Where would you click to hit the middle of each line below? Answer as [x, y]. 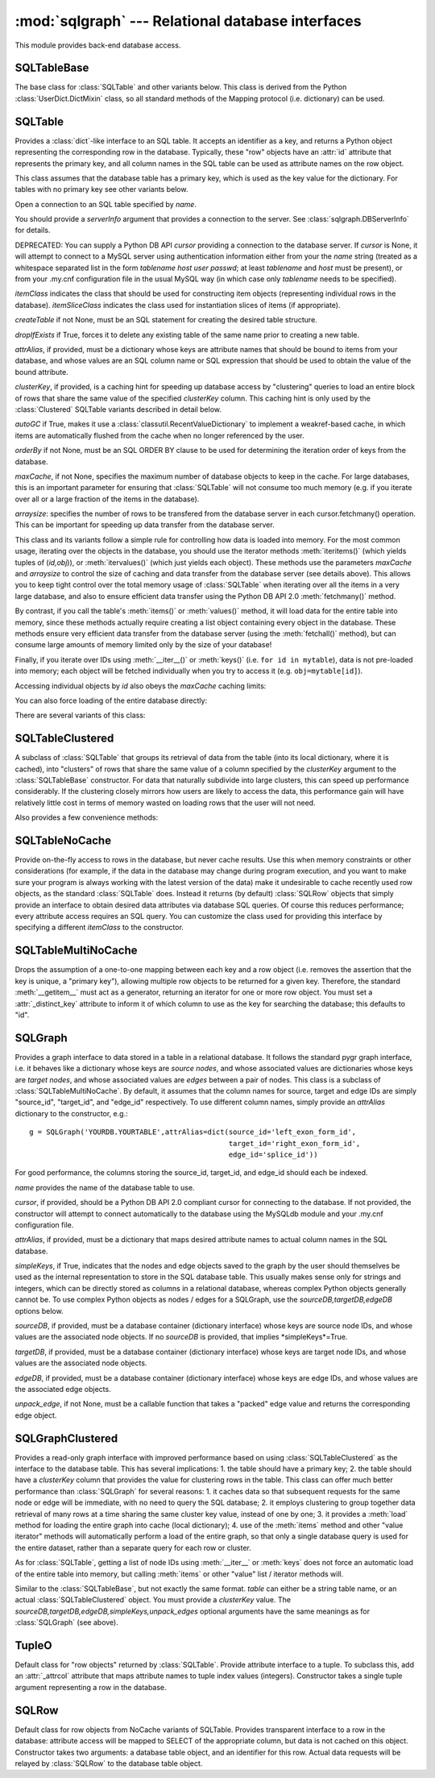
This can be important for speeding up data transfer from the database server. [145, 525]
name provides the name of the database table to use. [105, 1187]
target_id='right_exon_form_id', [294, 1143]
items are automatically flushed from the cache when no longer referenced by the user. [159, 435]
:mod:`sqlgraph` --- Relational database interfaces [188, 21]
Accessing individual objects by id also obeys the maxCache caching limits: [141, 686]
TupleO [33, 1645]
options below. [39, 1311]
